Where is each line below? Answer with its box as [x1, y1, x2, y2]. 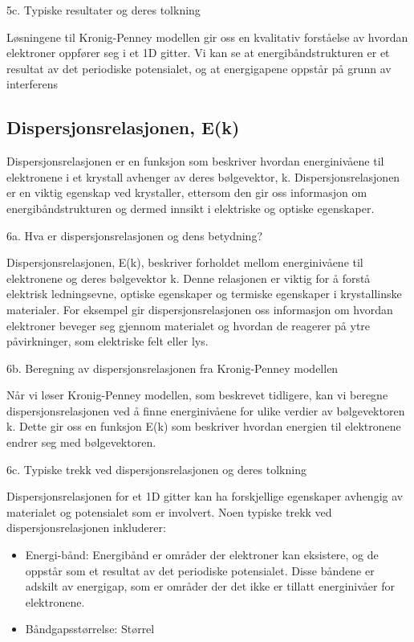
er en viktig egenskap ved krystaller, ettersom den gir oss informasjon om [6, 184, 367, 201]
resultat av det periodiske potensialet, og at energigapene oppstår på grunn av [6, 59, 392, 76]
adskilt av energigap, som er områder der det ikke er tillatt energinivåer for [25, 578, 395, 595]
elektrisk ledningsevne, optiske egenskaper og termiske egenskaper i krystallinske [6, 285, 402, 302]
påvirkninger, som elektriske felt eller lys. [6, 333, 209, 350]
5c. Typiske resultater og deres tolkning [6, 2, 201, 18]
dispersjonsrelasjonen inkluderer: [6, 519, 166, 536]
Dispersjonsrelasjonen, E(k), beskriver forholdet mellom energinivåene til [6, 254, 363, 271]
